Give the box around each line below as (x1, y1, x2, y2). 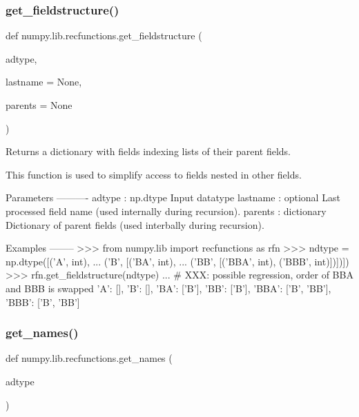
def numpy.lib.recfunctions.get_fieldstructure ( (6, 28, 202, 43)
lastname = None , (6, 74, 82, 89)
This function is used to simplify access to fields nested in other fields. (6, 167, 302, 181)
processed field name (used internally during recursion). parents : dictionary (6, 203, 327, 218)
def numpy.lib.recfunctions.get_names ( (6, 351, 173, 365)
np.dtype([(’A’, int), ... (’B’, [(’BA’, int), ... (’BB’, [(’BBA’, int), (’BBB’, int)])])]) (6, 254, 349, 268)
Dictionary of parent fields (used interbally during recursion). (6, 217, 264, 232)
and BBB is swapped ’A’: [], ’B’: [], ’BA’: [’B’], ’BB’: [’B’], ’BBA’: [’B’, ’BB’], (6, 281, 331, 295)
